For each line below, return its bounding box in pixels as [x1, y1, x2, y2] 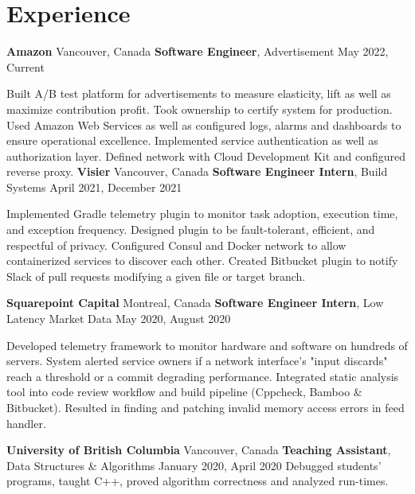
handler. [6, 414, 46, 431]
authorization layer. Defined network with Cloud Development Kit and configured [6, 147, 406, 164]
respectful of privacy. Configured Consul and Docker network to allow [6, 236, 346, 253]
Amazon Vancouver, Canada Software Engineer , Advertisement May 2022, [6, 43, 389, 60]
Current [6, 58, 45, 75]
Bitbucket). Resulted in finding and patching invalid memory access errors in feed [6, 399, 405, 415]
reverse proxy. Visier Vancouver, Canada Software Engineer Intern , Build [6, 163, 388, 180]
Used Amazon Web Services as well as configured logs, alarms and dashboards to [6, 116, 401, 133]
